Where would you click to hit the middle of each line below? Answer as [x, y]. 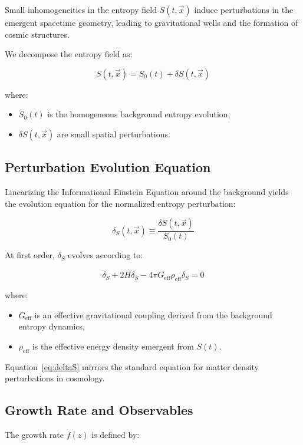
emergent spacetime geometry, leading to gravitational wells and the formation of [151, 22]
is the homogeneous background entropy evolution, [139, 114]
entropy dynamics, [52, 326]
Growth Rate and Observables [99, 410]
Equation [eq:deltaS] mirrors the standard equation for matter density [132, 366]
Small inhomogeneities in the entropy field [81, 9]
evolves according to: [106, 255]
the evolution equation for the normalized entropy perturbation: [120, 203]
